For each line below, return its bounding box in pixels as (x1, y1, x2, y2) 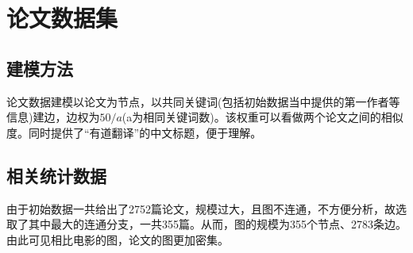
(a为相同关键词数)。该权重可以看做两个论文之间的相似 (122, 109, 403, 125)
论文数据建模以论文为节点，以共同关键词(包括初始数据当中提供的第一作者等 (6, 93, 400, 109)
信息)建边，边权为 (6, 109, 100, 125)
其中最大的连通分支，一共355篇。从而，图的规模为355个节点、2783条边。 (28, 216, 407, 232)
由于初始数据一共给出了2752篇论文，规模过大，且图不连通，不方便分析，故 (6, 200, 396, 217)
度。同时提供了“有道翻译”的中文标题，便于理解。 (6, 124, 262, 140)
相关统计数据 (6, 163, 106, 187)
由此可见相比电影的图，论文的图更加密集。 (6, 231, 229, 247)
